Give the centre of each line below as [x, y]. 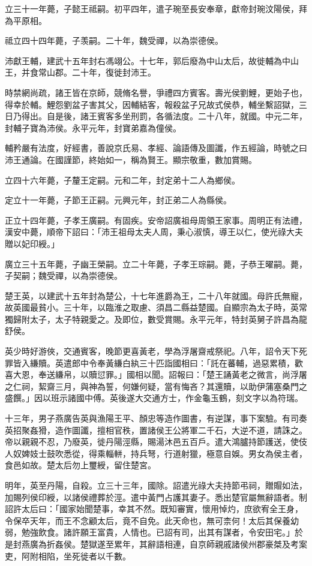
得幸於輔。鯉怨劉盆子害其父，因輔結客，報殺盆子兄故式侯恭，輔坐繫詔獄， [152, 104]
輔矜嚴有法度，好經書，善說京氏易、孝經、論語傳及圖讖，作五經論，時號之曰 [156, 148]
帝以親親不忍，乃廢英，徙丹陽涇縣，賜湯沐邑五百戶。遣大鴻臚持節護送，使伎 [156, 442]
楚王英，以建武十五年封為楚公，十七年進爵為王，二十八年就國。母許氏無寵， [156, 295]
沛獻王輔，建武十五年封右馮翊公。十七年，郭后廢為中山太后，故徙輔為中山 [152, 60]
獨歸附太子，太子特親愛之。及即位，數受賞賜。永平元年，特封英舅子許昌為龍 [156, 319]
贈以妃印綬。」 [32, 243]
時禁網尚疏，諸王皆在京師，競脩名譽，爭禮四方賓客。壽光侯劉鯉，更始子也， [156, 92]
